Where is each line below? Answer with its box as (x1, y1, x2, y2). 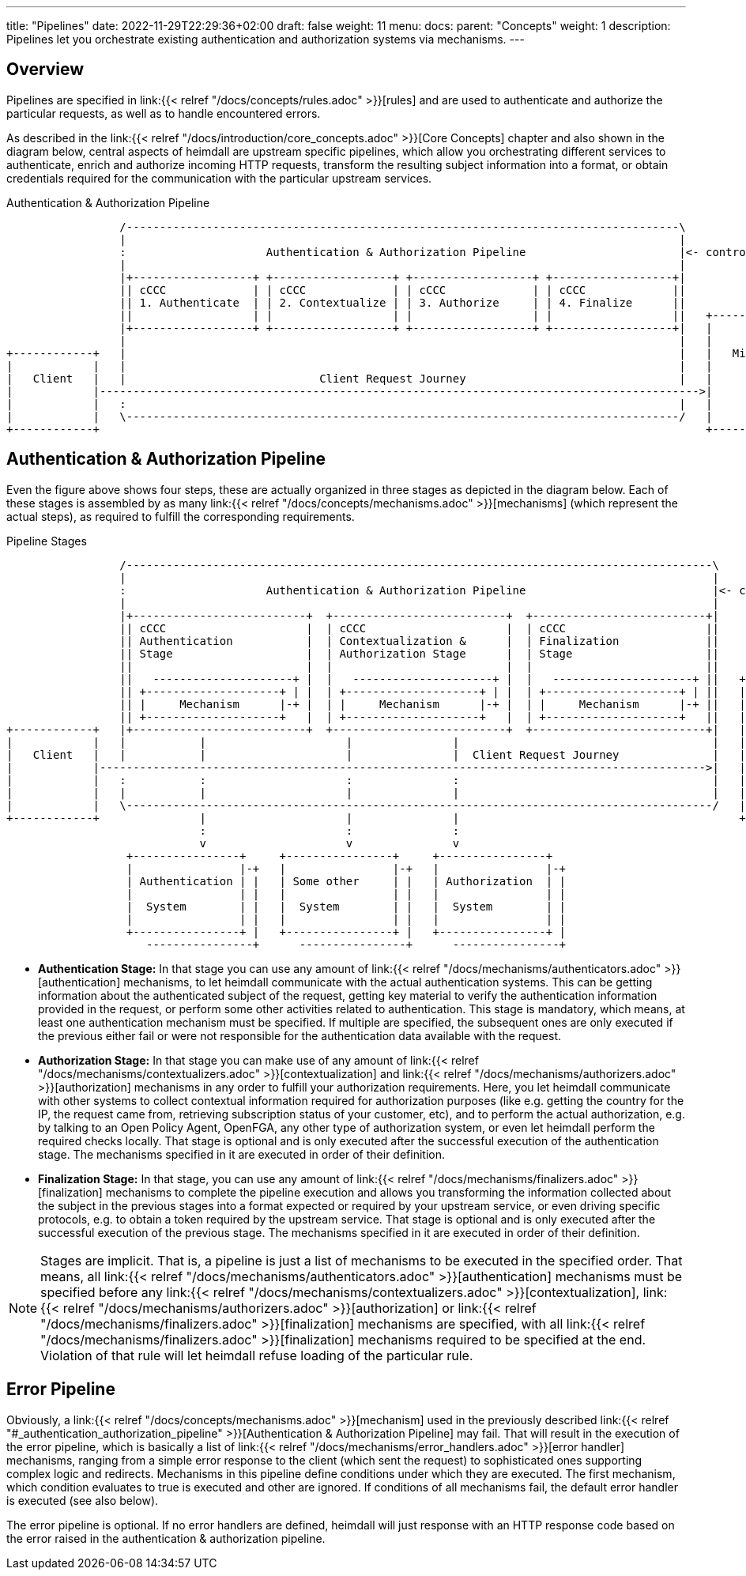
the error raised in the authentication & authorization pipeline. (6, 1531, 326, 1545)
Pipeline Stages (6, 534, 87, 548)
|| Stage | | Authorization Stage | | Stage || (119, 647, 719, 660)
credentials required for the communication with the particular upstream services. (6, 171, 432, 185)
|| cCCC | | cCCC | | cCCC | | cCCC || (119, 283, 686, 296)
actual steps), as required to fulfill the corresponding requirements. (6, 509, 355, 523)
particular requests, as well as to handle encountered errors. (6, 106, 321, 120)
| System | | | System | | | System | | (126, 899, 567, 913)
